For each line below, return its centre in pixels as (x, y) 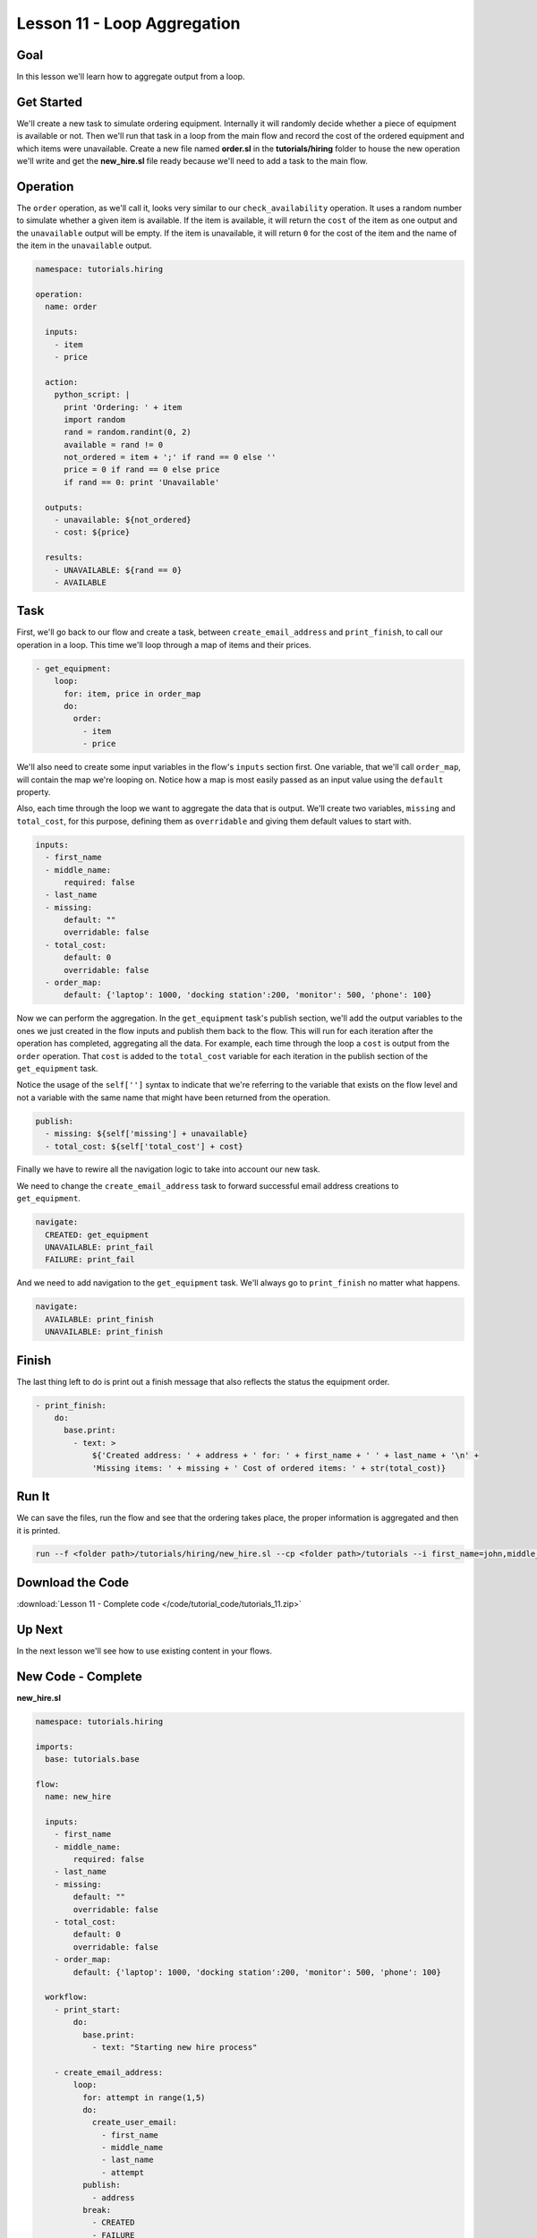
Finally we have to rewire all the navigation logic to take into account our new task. (169, 1169)
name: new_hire (78, 1797)
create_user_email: (135, 2123)
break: (97, 2210)
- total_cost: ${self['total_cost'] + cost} (144, 1146)
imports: (55, 1747)
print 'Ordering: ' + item (123, 407)
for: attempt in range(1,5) (144, 2097)
